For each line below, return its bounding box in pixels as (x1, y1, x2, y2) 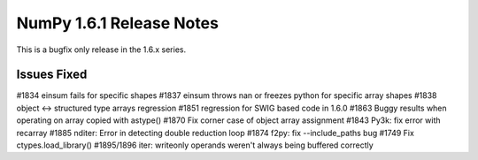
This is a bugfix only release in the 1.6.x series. (16, 44, 186, 55)
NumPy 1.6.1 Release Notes (16, 13, 219, 33)
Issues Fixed (16, 67, 88, 82)
